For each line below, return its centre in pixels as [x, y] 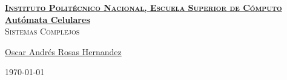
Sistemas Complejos [42, 31]
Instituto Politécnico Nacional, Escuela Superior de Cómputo [143, 7]
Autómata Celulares [48, 19]
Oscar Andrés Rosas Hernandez [63, 51]
